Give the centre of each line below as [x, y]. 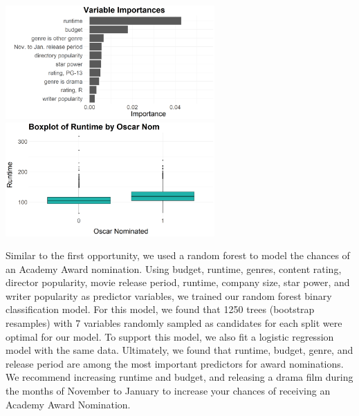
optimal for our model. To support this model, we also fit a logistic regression [170, 336]
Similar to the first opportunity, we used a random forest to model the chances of [178, 255]
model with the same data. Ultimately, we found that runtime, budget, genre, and [179, 350]
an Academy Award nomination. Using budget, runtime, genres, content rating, [174, 268]
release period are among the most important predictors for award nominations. [175, 363]
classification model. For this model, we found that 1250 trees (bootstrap [160, 309]
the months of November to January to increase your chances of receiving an [168, 391]
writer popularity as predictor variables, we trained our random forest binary [169, 295]
